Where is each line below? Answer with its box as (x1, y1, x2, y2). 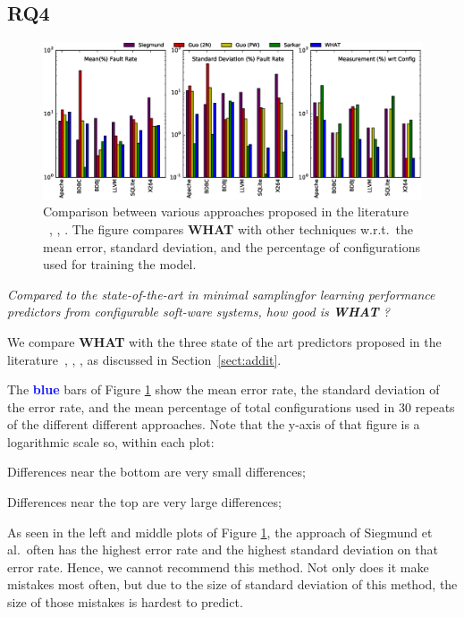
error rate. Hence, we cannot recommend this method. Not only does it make (7, 557, 429, 576)
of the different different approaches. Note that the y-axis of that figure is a (7, 415, 420, 434)
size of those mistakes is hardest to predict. (7, 593, 243, 612)
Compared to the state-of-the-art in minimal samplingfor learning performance (7, 284, 435, 303)
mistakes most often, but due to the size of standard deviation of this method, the (7, 575, 458, 594)
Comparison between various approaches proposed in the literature (43, 202, 409, 221)
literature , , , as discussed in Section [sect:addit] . (7, 350, 282, 368)
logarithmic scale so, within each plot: (7, 432, 215, 451)
